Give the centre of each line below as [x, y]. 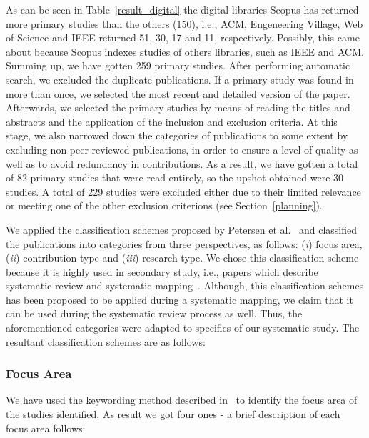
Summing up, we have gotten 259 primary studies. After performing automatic [178, 65]
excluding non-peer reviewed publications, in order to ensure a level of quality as [182, 149]
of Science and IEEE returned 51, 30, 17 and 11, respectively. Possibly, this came [183, 38]
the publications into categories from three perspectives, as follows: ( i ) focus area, [184, 243]
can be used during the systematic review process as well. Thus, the [154, 313]
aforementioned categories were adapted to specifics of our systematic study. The [183, 328]
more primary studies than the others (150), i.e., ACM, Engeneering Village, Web [184, 23]
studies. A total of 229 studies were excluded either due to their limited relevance [183, 191]
